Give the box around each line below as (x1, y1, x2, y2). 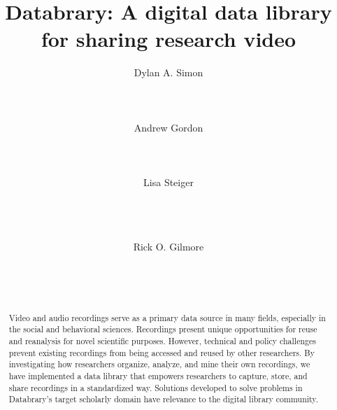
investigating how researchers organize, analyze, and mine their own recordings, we (8, 358, 310, 370)
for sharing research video (41, 24, 296, 53)
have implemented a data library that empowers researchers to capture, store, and (8, 369, 308, 381)
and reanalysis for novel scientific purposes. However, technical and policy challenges (8, 334, 316, 346)
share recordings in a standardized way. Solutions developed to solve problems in (8, 381, 303, 393)
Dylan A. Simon (134, 65, 203, 80)
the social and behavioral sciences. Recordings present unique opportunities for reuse (8, 323, 317, 335)
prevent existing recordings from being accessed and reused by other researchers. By (8, 346, 315, 358)
